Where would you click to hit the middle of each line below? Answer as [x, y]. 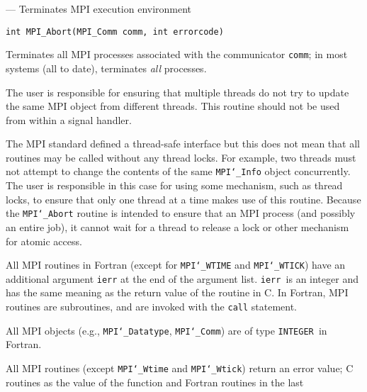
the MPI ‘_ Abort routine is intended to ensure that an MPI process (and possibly [181, 213]
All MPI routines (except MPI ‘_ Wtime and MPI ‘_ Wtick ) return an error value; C [180, 368]
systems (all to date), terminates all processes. [106, 68]
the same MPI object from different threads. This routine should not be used [173, 106]
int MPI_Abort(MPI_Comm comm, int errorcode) [115, 32]
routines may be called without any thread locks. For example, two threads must [181, 157]
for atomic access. [44, 241]
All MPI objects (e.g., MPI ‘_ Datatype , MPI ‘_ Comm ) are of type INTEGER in [166, 330]
